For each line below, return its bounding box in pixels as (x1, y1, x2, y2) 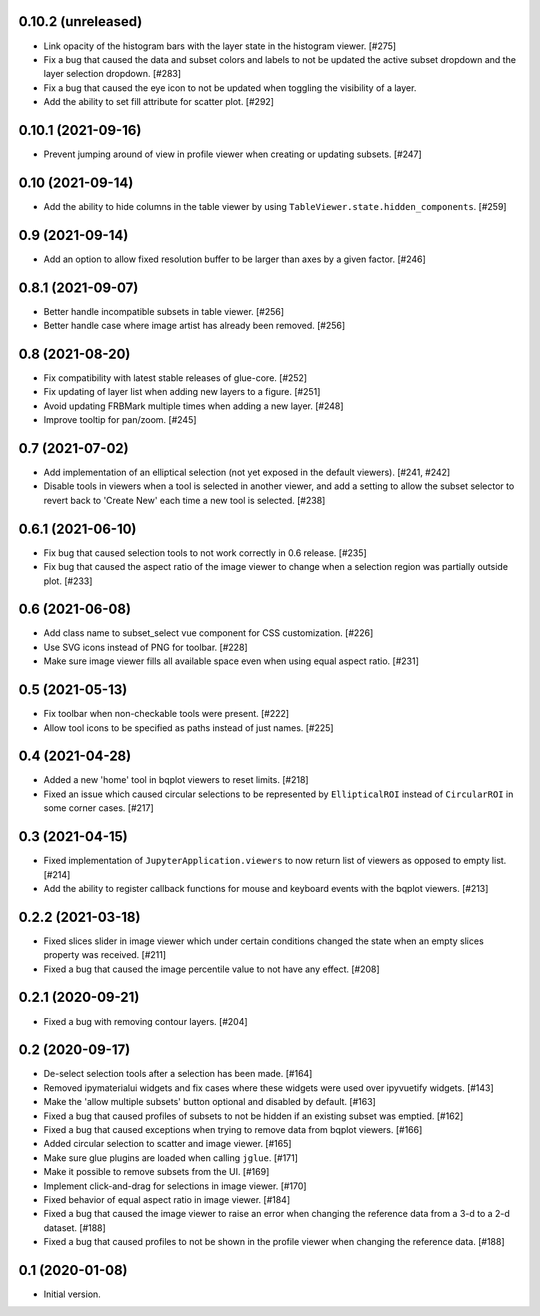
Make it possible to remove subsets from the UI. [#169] (43, 1166, 270, 1178)
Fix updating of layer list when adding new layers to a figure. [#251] (43, 386, 321, 398)
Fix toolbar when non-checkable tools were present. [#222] (43, 708, 290, 720)
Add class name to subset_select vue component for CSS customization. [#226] (43, 627, 374, 639)
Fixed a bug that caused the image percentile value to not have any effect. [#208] (43, 963, 380, 975)
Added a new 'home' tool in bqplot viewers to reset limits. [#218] (43, 774, 309, 786)
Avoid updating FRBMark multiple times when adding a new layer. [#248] (43, 400, 344, 412)
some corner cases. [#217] (43, 802, 154, 814)
